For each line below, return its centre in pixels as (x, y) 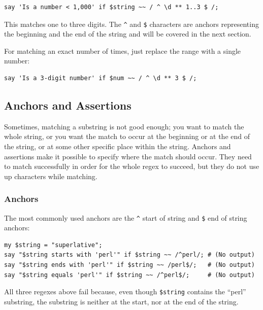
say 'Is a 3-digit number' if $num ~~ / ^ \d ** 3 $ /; (101, 78)
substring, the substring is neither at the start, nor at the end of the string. (121, 301)
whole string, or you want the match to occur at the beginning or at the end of (127, 136)
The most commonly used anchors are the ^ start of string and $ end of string (126, 217)
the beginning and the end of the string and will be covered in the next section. (128, 34)
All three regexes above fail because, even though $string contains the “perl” (125, 291)
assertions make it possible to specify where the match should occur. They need (128, 156)
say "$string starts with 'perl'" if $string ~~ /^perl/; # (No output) (129, 255)
